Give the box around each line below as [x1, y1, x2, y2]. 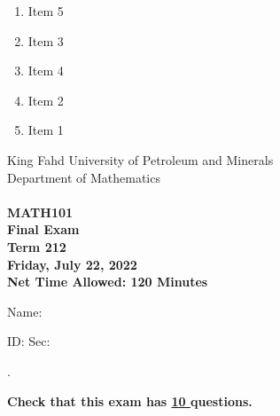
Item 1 [27, 121, 64, 139]
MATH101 [7, 202, 74, 221]
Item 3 [27, 31, 64, 50]
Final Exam [7, 220, 80, 239]
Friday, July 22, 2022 [7, 255, 137, 273]
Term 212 [7, 237, 66, 255]
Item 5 [27, 2, 64, 20]
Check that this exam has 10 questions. [7, 391, 253, 410]
